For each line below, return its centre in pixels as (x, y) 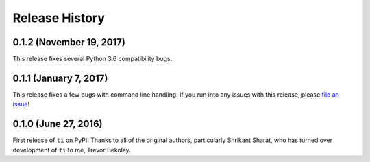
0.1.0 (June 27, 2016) (58, 124)
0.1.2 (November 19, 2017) (69, 42)
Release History (59, 18)
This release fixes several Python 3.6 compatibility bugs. (92, 59)
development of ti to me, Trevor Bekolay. (72, 150)
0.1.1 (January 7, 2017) (60, 78)
